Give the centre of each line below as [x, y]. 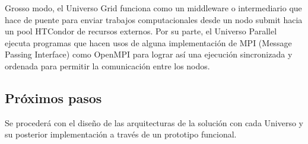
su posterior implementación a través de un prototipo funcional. [121, 134]
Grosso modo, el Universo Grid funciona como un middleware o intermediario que [153, 8]
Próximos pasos [53, 97]
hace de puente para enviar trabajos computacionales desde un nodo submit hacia [154, 19]
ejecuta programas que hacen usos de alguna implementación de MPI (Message [148, 42]
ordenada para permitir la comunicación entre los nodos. [107, 65]
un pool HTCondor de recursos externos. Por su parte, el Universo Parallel [141, 31]
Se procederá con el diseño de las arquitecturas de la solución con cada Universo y [154, 122]
